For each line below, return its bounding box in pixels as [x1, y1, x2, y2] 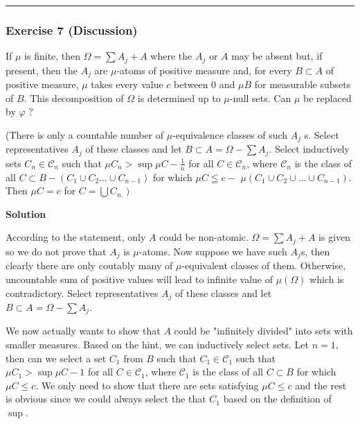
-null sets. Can [229, 90, 291, 105]
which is [309, 271, 344, 286]
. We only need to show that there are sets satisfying [35, 378, 259, 392]
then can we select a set [6, 350, 107, 365]
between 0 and [174, 77, 235, 92]
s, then [300, 244, 330, 258]
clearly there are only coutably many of [6, 258, 173, 273]
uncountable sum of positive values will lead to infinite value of [6, 271, 273, 286]
